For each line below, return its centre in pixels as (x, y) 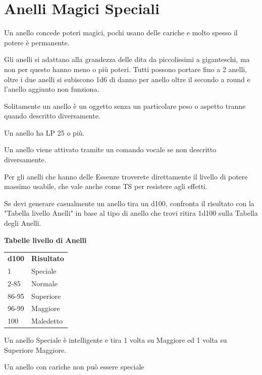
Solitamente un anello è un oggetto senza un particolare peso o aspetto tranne (125, 106)
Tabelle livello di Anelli (45, 240)
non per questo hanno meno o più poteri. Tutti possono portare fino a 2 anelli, (126, 69)
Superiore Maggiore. (35, 350)
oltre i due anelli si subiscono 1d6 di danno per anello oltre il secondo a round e (127, 79)
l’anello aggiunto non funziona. (52, 89)
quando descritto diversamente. (52, 116)
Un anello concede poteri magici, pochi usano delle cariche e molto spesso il (121, 33)
